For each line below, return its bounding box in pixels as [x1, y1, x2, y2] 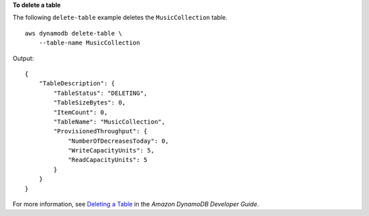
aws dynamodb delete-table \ [25, 29, 122, 37]
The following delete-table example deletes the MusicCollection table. [12, 14, 228, 22]
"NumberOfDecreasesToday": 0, [68, 137, 169, 145]
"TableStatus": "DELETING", [53, 89, 148, 97]
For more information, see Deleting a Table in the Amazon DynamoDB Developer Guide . [12, 200, 260, 208]
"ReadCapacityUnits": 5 [68, 156, 148, 164]
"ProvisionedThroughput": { [53, 127, 148, 135]
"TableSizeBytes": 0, [53, 99, 126, 107]
